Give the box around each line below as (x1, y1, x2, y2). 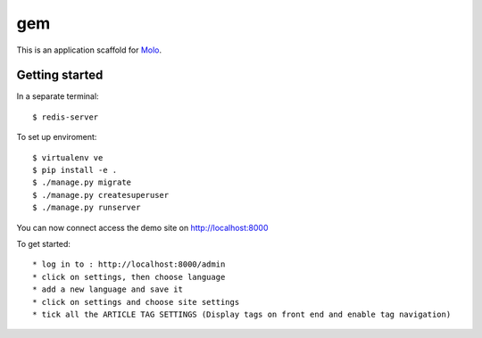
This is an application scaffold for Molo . (16, 45, 162, 55)
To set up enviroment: (16, 132, 97, 143)
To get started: (16, 238, 71, 249)
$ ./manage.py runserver (32, 202, 141, 213)
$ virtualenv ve (32, 153, 104, 162)
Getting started (16, 68, 104, 83)
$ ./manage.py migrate (32, 177, 132, 187)
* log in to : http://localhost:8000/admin (32, 260, 226, 269)
